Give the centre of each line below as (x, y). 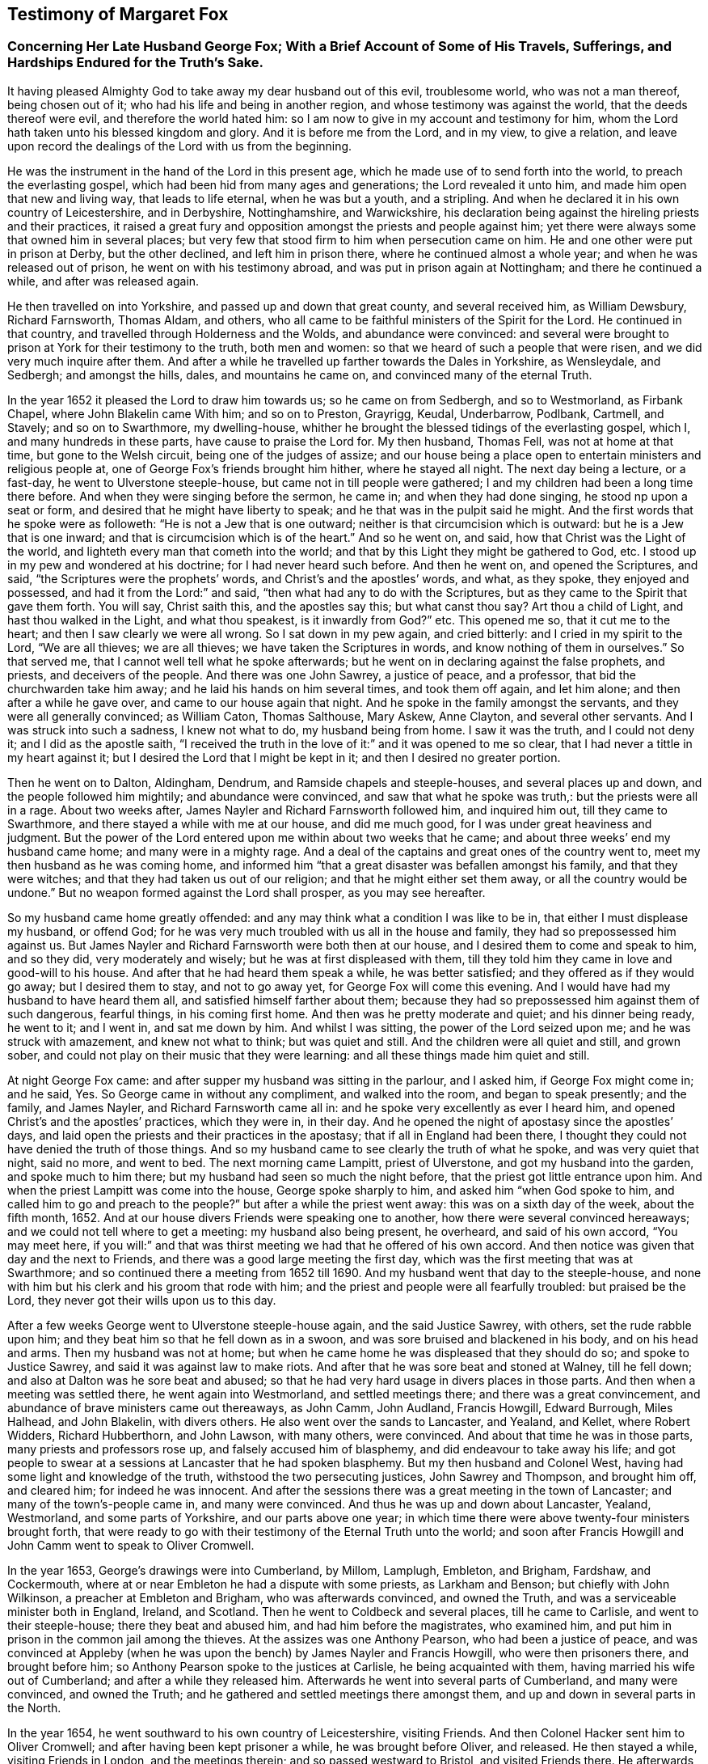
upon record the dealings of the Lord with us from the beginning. (180, 146)
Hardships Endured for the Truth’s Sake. (135, 63)
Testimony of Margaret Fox (118, 14)
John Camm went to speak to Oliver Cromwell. (131, 1545)
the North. (34, 1707)
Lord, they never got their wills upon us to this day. (142, 1300)
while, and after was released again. (103, 281)
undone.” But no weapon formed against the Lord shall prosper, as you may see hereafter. (247, 892)
